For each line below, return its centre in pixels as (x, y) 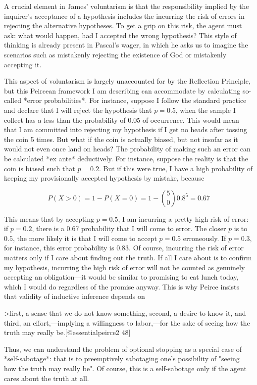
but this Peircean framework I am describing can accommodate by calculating (122, 90)
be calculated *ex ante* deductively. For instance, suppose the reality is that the (126, 158)
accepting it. (23, 64)
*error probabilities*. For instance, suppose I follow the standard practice (135, 100)
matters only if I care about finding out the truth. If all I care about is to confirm (128, 258)
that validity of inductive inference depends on (75, 296)
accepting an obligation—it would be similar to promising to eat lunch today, (121, 277)
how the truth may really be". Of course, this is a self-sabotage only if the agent (125, 368)
